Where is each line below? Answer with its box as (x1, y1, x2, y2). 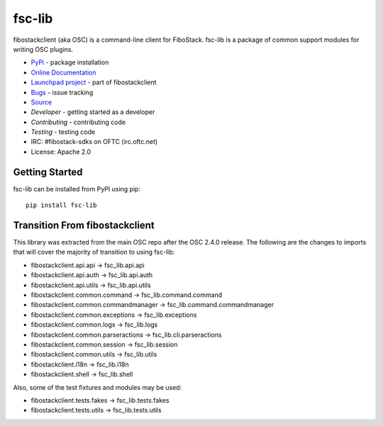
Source (30, 98, 52, 106)
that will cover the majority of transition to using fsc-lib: (13, 248, 175, 257)
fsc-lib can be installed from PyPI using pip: (13, 184, 141, 193)
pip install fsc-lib (26, 201, 97, 209)
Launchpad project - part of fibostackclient (30, 78, 157, 86)
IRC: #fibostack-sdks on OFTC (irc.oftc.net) (30, 138, 158, 146)
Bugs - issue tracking (30, 88, 94, 96)
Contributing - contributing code (30, 118, 126, 126)
